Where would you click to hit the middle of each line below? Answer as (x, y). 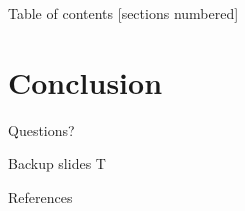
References (40, 196)
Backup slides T (57, 163)
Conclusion (85, 81)
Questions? (41, 129)
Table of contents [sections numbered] (123, 13)
